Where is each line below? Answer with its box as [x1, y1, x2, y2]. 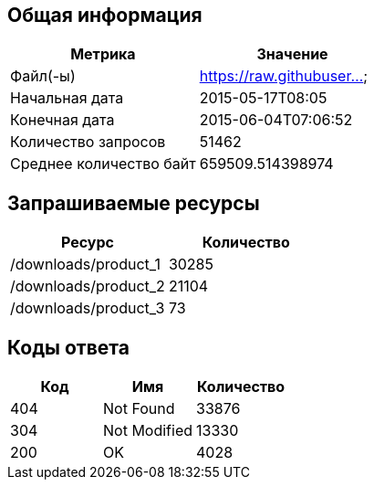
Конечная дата [10, 111, 115, 130]
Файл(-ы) [10, 67, 76, 86]
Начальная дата [10, 89, 124, 108]
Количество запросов [10, 132, 166, 152]
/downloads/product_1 [10, 255, 161, 274]
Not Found [103, 399, 175, 418]
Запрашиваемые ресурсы [7, 191, 260, 215]
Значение [256, 45, 328, 64]
